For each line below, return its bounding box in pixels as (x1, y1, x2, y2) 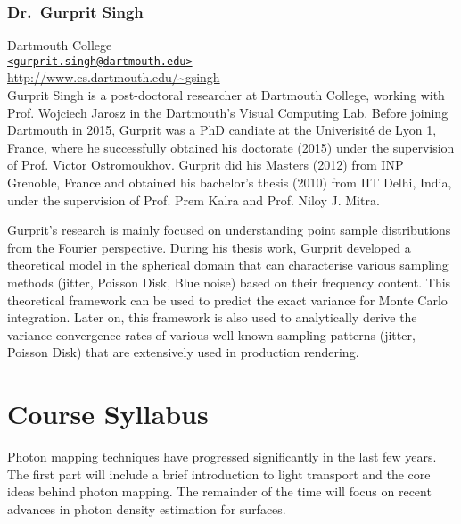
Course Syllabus (7, 395, 209, 432)
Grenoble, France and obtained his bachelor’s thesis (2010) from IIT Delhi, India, (7, 173, 452, 192)
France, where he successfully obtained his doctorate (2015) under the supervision (7, 137, 455, 156)
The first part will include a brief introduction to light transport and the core (7, 464, 431, 483)
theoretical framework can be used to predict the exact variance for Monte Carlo (7, 290, 448, 309)
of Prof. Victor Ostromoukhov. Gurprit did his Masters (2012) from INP (7, 155, 404, 174)
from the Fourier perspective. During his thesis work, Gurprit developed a (7, 237, 411, 256)
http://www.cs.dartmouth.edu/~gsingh (7, 68, 220, 87)
